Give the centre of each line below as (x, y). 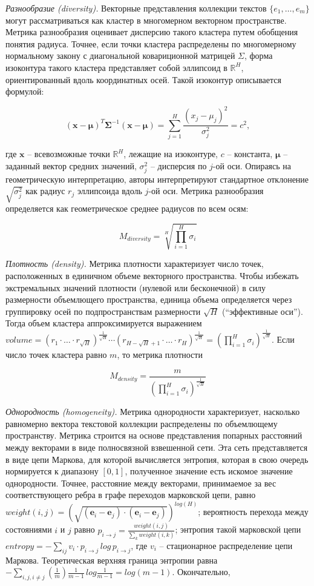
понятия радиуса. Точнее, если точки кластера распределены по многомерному (151, 43)
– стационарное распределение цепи (226, 545)
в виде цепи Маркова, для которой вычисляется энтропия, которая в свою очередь (157, 459)
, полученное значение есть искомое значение (209, 471)
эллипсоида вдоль (110, 191)
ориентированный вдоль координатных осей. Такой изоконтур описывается (143, 79)
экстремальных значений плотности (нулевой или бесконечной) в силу (136, 287)
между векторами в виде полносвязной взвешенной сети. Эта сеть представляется (157, 447)
